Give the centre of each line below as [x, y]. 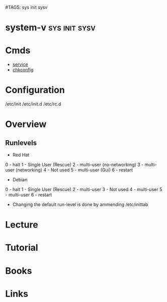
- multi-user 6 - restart [29, 195]
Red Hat [21, 155]
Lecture [22, 225]
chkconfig [23, 70]
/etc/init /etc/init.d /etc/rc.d [33, 104]
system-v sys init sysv [50, 28]
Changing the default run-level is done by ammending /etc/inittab [80, 205]
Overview [26, 124]
